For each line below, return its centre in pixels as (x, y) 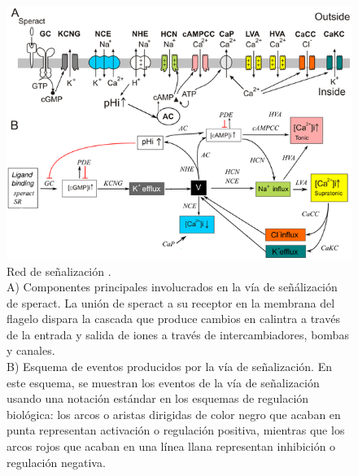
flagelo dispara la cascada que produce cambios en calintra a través (173, 319)
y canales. (31, 350)
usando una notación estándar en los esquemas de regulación (158, 398)
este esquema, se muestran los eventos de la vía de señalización (163, 382)
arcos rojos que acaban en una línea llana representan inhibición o (171, 446)
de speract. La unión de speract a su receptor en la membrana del (171, 302)
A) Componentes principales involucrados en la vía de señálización (172, 287)
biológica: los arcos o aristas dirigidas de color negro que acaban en (174, 414)
